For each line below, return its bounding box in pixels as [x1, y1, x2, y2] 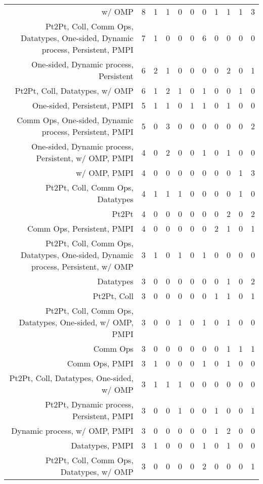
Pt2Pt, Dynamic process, [45, 398, 134, 410]
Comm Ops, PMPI [67, 357, 134, 369]
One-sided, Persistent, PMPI [32, 99, 134, 111]
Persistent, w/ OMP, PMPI [36, 152, 134, 164]
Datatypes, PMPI [71, 439, 134, 451]
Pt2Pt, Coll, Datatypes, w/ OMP [15, 85, 134, 96]
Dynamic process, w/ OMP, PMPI [11, 425, 134, 436]
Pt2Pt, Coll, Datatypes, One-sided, [9, 372, 134, 384]
